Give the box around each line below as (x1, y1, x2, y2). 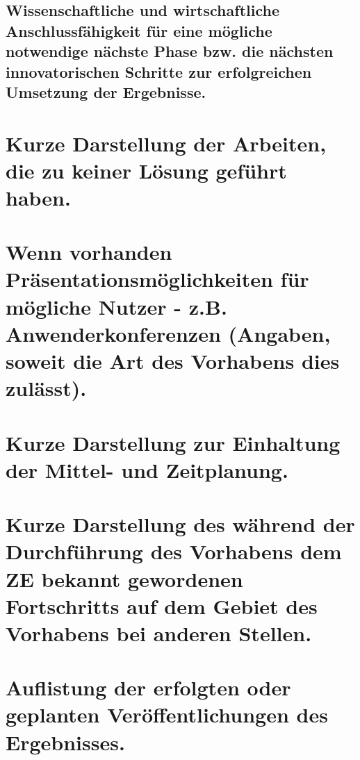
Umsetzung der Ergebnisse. (6, 81, 206, 102)
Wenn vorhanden (6, 238, 172, 266)
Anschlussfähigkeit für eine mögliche (6, 19, 272, 41)
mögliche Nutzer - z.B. (6, 292, 227, 320)
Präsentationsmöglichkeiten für (6, 265, 309, 293)
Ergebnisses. (6, 727, 125, 756)
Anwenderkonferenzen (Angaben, (6, 319, 331, 347)
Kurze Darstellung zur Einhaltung (6, 428, 341, 456)
